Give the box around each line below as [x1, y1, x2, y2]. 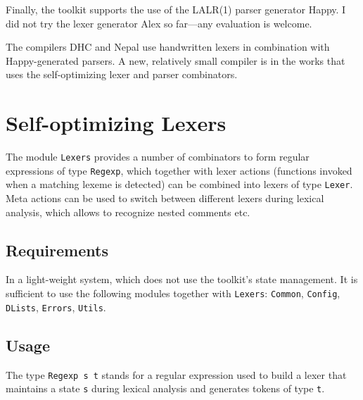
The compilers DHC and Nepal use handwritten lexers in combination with [6, 39, 330, 54]
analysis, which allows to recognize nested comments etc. [6, 204, 250, 219]
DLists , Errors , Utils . [6, 299, 106, 314]
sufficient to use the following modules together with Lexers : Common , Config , [6, 286, 340, 301]
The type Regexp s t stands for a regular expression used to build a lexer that [6, 367, 347, 382]
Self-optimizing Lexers [6, 108, 227, 137]
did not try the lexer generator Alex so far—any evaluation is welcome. [6, 15, 312, 30]
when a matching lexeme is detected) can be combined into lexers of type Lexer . [6, 177, 353, 192]
